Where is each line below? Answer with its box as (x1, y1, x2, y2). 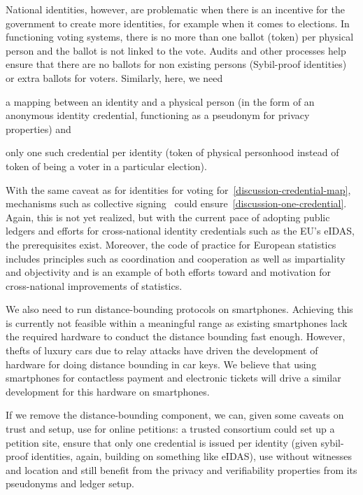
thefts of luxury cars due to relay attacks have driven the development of (6, 343, 318, 358)
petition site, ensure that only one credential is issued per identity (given (6, 435, 318, 449)
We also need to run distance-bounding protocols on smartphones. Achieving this (6, 302, 353, 316)
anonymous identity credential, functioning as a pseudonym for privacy (6, 108, 310, 123)
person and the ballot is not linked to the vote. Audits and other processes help (6, 43, 346, 57)
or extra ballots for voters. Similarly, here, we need (6, 70, 223, 85)
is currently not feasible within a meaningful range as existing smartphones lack (6, 315, 348, 330)
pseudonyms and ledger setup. (6, 476, 134, 491)
